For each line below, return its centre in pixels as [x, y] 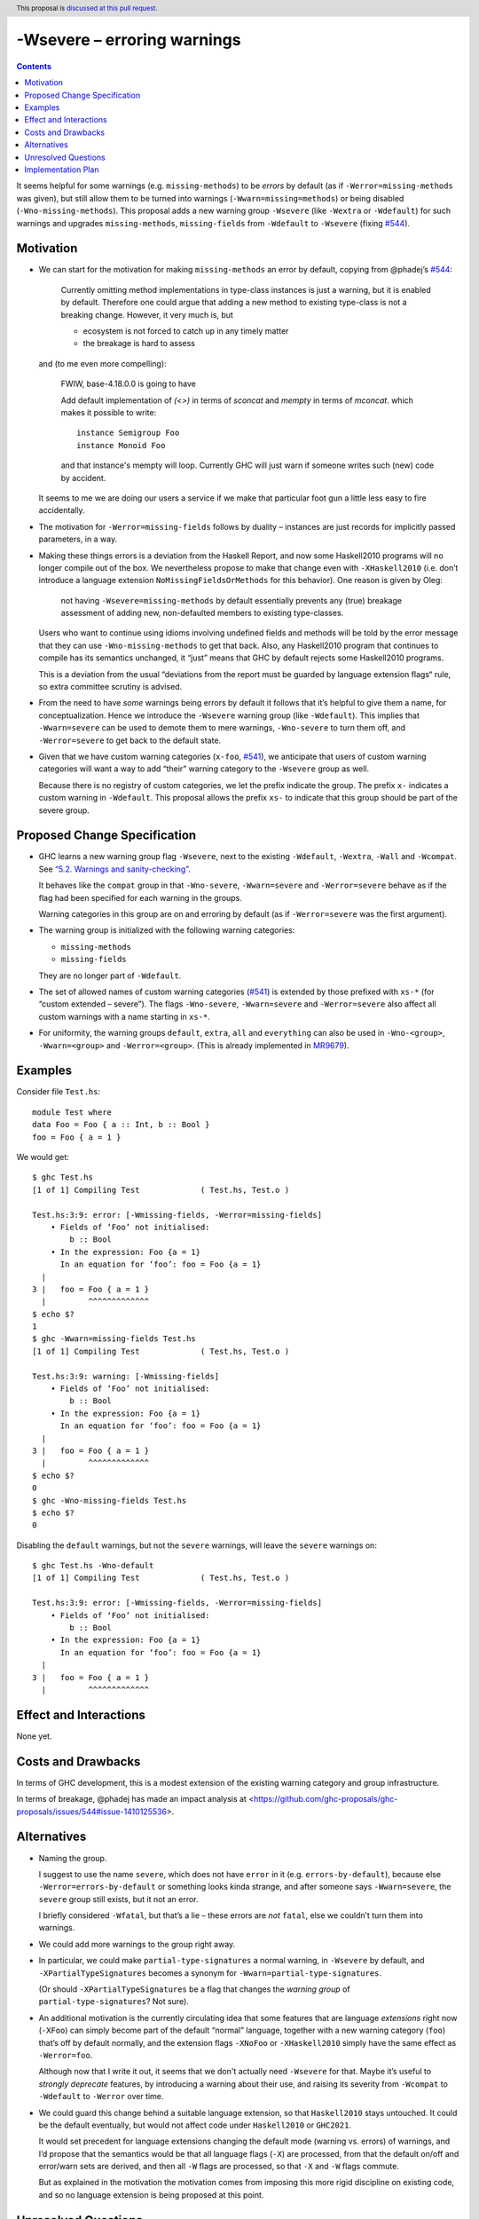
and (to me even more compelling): [103, 363]
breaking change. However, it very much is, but [147, 314]
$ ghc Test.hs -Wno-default [93, 1566]
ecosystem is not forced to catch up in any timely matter [186, 331]
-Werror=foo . [66, 2055]
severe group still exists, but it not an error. [118, 1899]
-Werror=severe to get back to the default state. [130, 740]
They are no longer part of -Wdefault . [110, 975]
